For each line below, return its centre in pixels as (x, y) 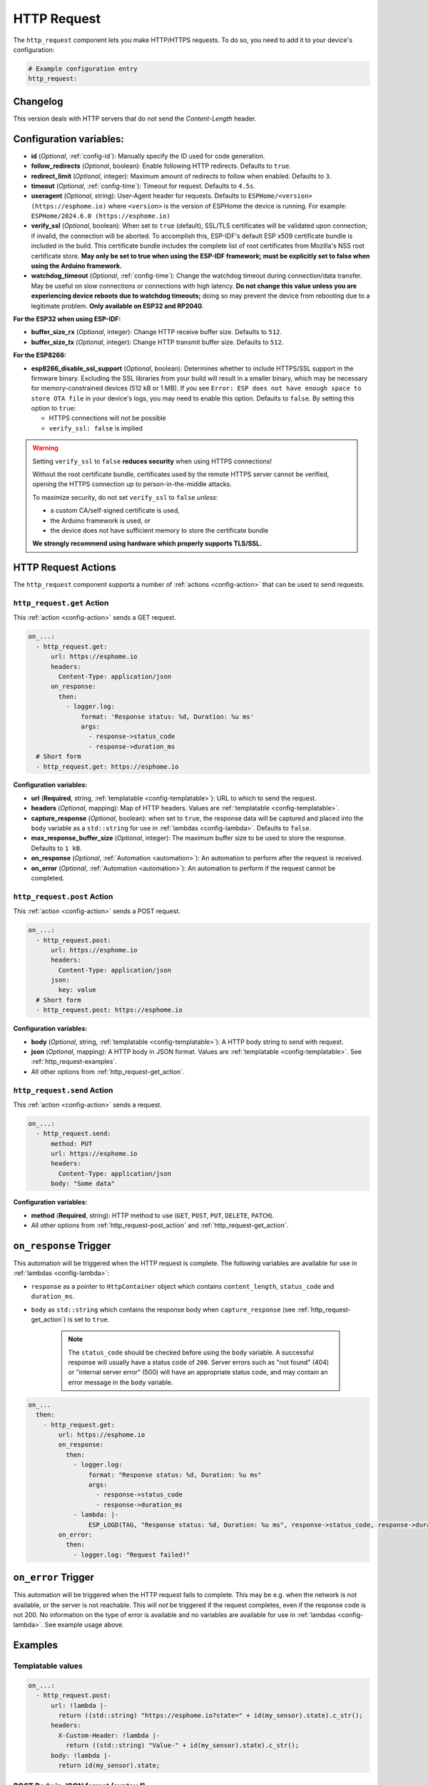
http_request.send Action (63, 1090)
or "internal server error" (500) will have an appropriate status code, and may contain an (198, 1372)
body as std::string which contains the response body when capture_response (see (163, 1309)
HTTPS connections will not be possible (108, 418)
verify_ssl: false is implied (96, 428)
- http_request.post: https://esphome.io (109, 1010)
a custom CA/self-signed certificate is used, (115, 511)
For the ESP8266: (40, 355)
